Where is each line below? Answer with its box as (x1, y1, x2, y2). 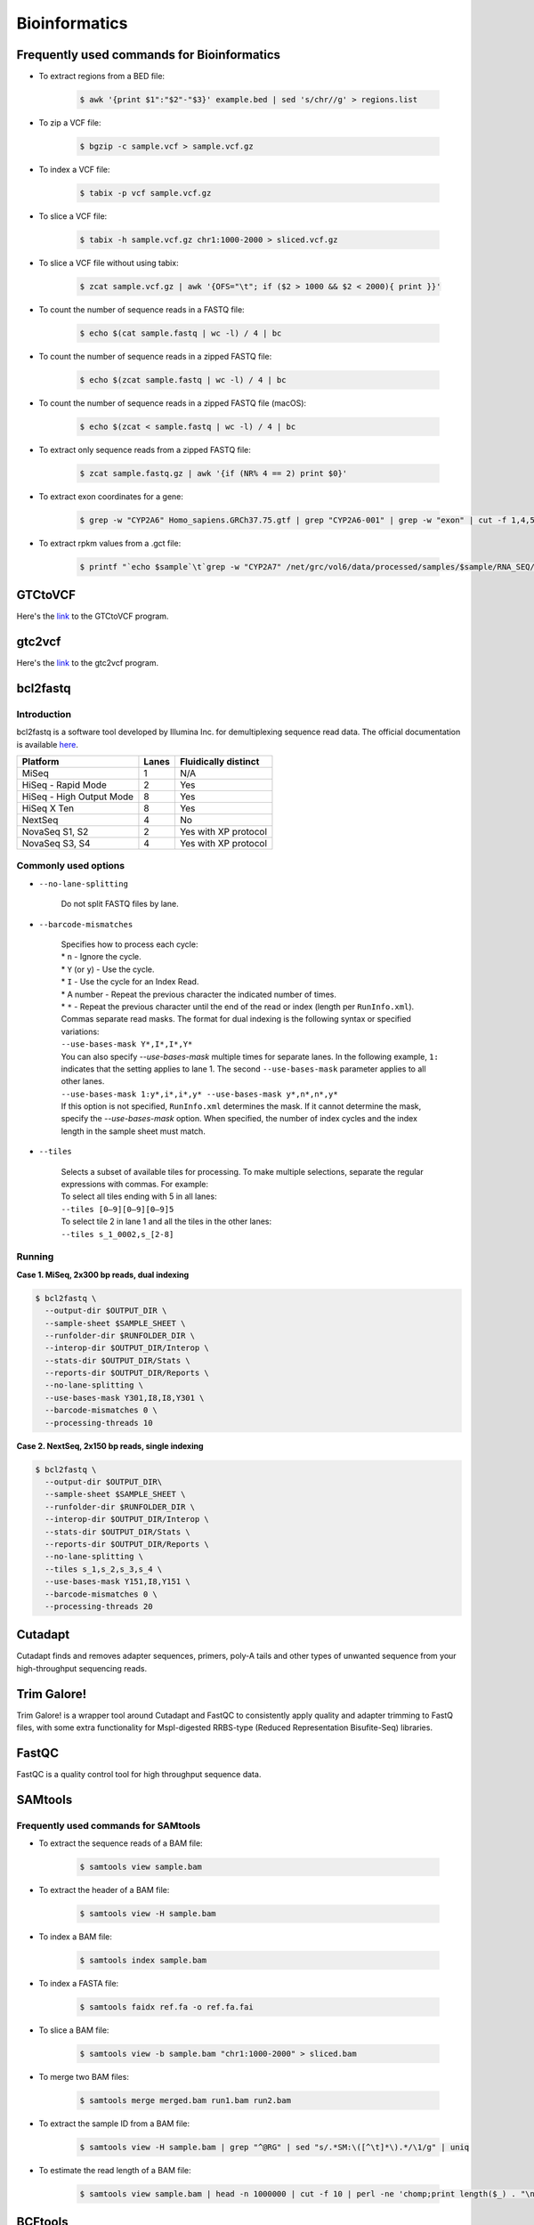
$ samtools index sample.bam (79, 1955, 207, 1966)
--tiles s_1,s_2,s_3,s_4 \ (44, 1564, 163, 1574)
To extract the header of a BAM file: (38, 1885, 170, 1896)
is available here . (16, 739, 79, 749)
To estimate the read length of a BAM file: (38, 2164, 191, 2175)
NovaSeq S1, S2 (21, 826, 89, 838)
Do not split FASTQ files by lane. (61, 899, 179, 910)
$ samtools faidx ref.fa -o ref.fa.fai (79, 2002, 254, 2012)
